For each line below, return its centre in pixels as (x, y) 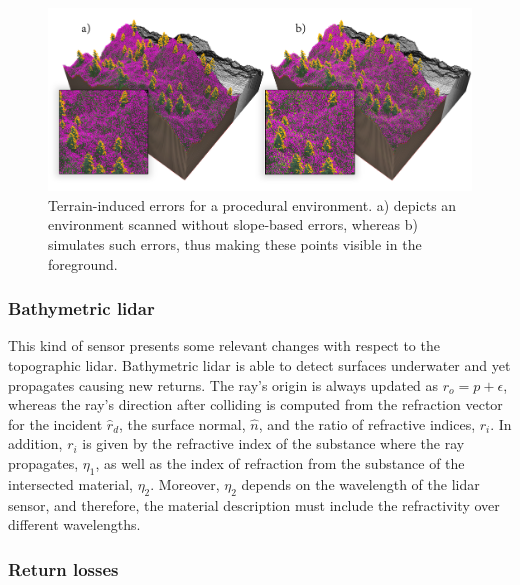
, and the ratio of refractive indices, (367, 423)
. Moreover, (185, 483)
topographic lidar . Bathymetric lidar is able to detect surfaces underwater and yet (259, 364)
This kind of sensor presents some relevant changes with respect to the (224, 345)
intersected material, (70, 483)
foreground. (83, 263)
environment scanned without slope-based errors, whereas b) (233, 224)
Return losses (63, 568)
